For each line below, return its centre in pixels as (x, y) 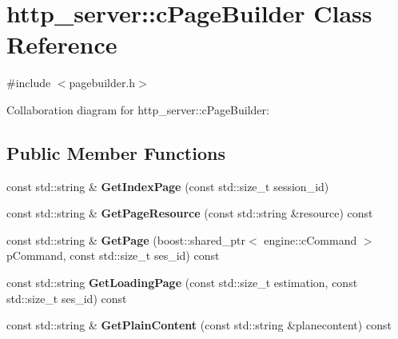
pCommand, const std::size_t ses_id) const (113, 255)
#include (29, 83)
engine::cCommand (310, 239)
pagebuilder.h (102, 83)
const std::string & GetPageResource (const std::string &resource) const (190, 213)
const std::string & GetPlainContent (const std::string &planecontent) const (199, 325)
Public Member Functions (116, 152)
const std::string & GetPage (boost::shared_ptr (126, 239)
